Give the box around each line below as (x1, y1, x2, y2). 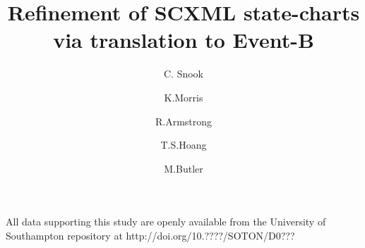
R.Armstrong (155, 113, 213, 128)
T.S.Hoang (160, 137, 207, 152)
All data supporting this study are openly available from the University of (6, 214, 326, 229)
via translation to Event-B (53, 25, 314, 54)
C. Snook (163, 66, 203, 81)
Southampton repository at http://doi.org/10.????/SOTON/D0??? (6, 228, 295, 242)
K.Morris (164, 89, 203, 104)
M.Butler (164, 161, 203, 175)
